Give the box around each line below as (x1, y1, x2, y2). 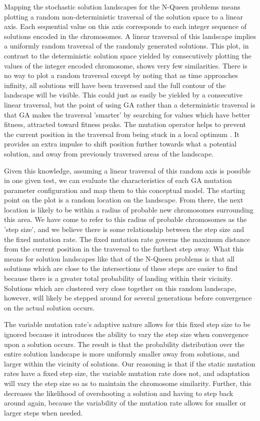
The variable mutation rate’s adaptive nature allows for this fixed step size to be (4, 319, 250, 329)
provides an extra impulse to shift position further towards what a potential (4, 138, 236, 149)
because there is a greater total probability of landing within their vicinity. (4, 273, 232, 283)
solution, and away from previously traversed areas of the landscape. (4, 148, 214, 158)
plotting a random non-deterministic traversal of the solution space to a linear (4, 11, 243, 21)
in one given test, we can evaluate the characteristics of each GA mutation (4, 175, 232, 185)
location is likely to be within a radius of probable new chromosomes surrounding (4, 204, 253, 214)
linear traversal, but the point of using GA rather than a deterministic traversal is (4, 99, 255, 109)
